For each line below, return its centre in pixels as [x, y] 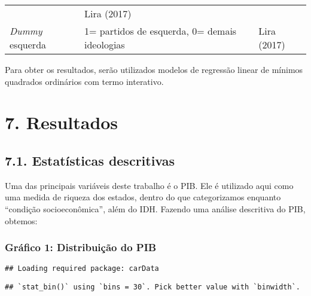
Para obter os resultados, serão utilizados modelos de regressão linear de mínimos [154, 69]
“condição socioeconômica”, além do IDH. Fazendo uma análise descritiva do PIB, [155, 208]
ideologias [105, 45]
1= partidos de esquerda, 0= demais [161, 31]
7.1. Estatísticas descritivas [90, 160]
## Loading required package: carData [82, 269]
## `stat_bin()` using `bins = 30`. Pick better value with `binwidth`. [153, 287]
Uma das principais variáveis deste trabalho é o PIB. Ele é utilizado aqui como [149, 185]
